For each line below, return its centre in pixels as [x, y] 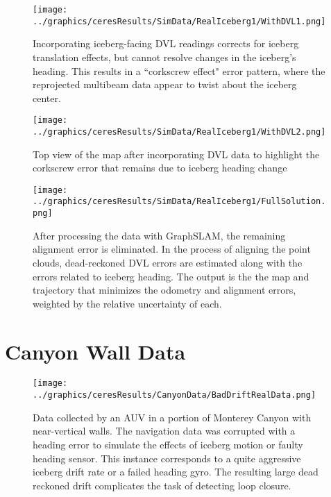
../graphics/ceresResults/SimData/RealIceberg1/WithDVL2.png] [179, 132]
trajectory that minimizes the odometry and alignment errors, [164, 290]
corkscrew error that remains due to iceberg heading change [160, 168]
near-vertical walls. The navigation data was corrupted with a [164, 431]
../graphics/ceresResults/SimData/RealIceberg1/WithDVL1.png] [179, 21]
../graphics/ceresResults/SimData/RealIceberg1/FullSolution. [179, 202]
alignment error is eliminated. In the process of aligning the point [172, 249]
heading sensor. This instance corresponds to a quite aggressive [167, 458]
